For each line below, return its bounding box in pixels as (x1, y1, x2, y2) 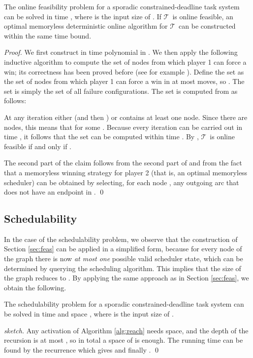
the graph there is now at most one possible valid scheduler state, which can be (4, 253, 243, 264)
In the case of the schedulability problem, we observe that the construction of (4, 234, 238, 244)
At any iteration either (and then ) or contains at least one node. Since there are (4, 112, 248, 122)
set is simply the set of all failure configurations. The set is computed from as (4, 85, 238, 96)
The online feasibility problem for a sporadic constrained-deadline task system (4, 1, 240, 11)
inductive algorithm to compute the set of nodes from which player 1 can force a (4, 56, 247, 67)
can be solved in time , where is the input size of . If (4, 11, 161, 21)
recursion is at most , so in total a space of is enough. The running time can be (4, 335, 243, 345)
